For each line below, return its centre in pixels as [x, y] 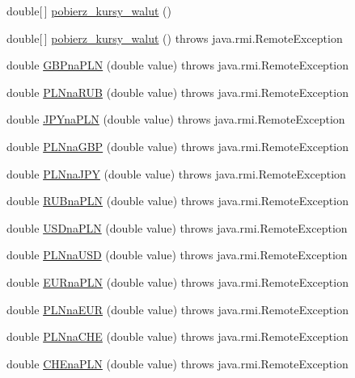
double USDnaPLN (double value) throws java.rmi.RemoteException [177, 227]
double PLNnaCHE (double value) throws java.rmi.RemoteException [177, 336]
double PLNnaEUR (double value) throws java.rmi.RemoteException [177, 309]
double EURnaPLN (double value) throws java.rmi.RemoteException [177, 281]
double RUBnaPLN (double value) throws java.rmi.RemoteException [177, 201]
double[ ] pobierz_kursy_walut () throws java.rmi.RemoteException [175, 38]
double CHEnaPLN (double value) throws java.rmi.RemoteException [177, 363]
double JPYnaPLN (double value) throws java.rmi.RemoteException [176, 119]
